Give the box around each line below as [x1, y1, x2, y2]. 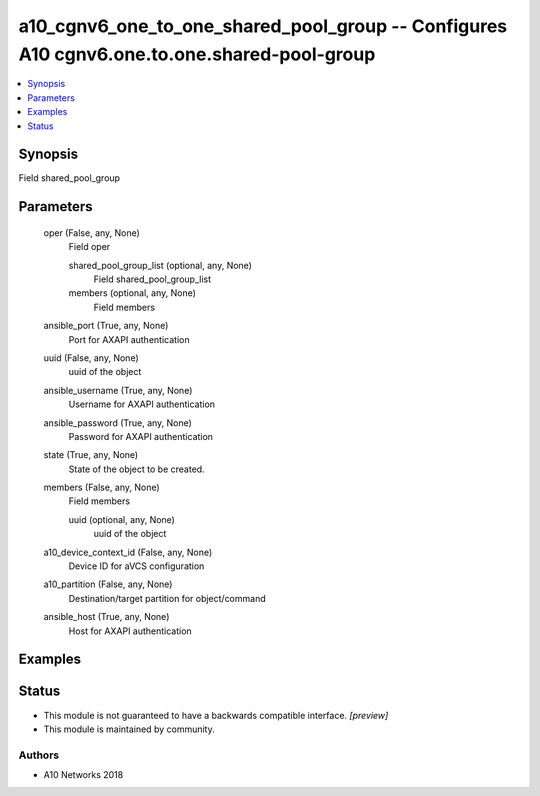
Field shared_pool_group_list [93, 273, 212, 285]
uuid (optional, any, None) [68, 513, 175, 525]
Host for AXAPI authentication [68, 625, 192, 637]
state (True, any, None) [43, 449, 139, 461]
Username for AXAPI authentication [68, 398, 215, 410]
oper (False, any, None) [43, 226, 140, 239]
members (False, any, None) [43, 481, 160, 494]
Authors [18, 748, 60, 762]
